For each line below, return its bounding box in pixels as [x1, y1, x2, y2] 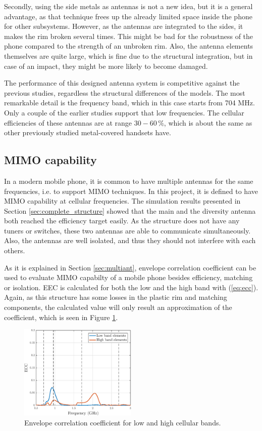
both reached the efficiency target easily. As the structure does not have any [4, 215, 240, 226]
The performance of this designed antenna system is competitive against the [4, 77, 240, 88]
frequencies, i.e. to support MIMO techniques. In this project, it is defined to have [4, 185, 258, 196]
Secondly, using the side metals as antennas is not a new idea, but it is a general [4, 1, 253, 11]
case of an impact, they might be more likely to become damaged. [4, 60, 208, 71]
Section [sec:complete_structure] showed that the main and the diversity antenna [4, 205, 256, 216]
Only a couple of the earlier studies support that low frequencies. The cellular [4, 107, 244, 117]
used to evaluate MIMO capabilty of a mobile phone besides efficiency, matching [4, 272, 253, 283]
